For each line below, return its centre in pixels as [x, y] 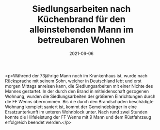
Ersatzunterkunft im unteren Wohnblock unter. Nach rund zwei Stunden [76, 112]
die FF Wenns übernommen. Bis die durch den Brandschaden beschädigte [79, 101]
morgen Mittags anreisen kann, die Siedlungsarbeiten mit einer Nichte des [79, 86]
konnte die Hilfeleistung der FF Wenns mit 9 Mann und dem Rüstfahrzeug [78, 117]
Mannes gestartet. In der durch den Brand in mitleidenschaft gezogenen [77, 91]
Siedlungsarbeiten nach [81, 9]
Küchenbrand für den [81, 19]
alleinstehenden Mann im [81, 30]
